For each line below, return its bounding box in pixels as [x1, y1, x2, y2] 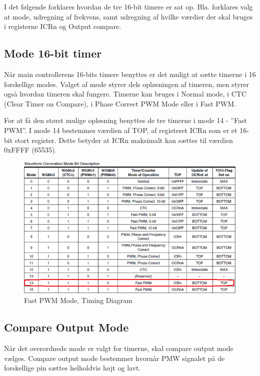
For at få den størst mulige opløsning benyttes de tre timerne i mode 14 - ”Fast [4, 115, 247, 125]
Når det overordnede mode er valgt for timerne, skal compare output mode [4, 343, 233, 353]
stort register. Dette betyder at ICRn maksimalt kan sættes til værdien [14, 134, 233, 145]
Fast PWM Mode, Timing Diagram [24, 295, 132, 305]
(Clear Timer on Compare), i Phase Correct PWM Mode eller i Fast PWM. [4, 98, 236, 108]
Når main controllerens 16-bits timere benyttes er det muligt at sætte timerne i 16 [4, 68, 256, 79]
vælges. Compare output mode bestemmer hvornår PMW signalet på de [4, 352, 225, 363]
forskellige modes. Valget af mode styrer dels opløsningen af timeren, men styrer [4, 78, 249, 89]
